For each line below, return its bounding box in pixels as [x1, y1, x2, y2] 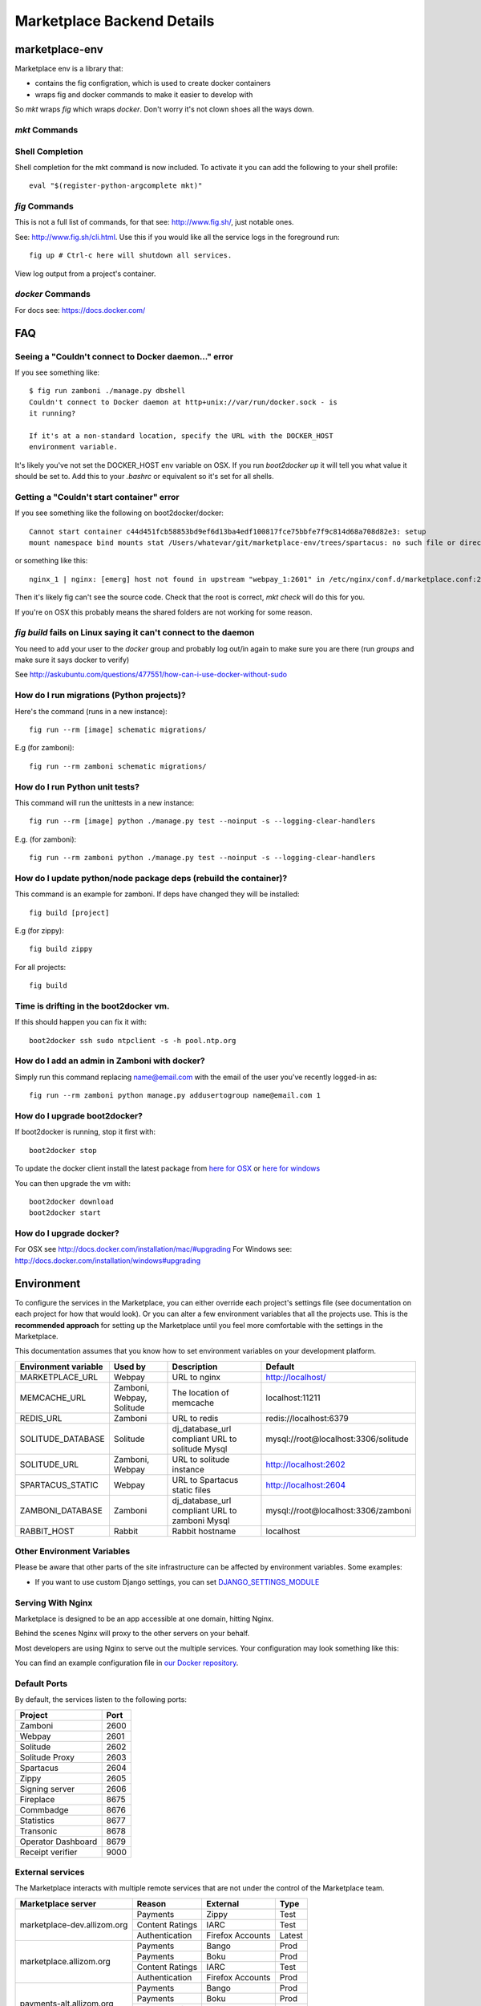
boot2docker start [29, 1208, 102, 1217]
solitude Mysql [172, 1443, 228, 1454]
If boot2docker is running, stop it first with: [14, 1127, 156, 1137]
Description [172, 1361, 218, 1372]
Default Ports [14, 1678, 68, 1689]
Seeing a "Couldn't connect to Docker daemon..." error [14, 351, 234, 362]
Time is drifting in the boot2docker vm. [14, 1000, 170, 1011]
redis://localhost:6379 [265, 1412, 349, 1423]
